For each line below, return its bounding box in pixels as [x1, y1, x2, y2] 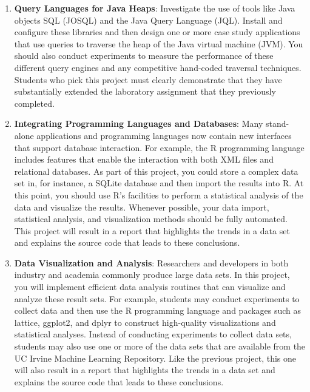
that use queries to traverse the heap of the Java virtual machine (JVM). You [14, 37, 303, 50]
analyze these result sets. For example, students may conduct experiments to [14, 292, 300, 305]
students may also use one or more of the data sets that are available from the [14, 340, 306, 353]
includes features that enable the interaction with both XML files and [14, 153, 274, 166]
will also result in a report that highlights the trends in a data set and [14, 363, 275, 376]
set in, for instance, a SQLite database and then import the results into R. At [14, 177, 304, 189]
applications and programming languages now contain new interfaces [36, 129, 292, 141]
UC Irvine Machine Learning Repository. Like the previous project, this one [14, 351, 296, 364]
